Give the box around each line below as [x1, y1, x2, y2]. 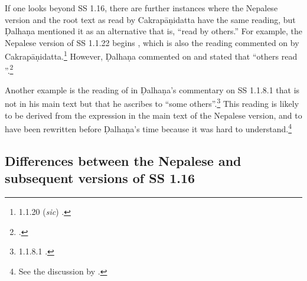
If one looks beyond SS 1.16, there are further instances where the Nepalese [5, 2, 278, 14]
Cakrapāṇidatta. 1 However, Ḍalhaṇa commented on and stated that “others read [5, 48, 298, 63]
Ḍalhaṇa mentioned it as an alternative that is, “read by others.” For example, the [5, 25, 302, 37]
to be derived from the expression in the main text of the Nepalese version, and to [5, 109, 302, 121]
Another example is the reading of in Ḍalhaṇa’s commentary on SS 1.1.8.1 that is [5, 83, 300, 96]
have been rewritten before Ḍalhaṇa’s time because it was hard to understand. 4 [5, 121, 292, 135]
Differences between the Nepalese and [5, 151, 241, 169]
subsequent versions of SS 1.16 [5, 169, 195, 187]
